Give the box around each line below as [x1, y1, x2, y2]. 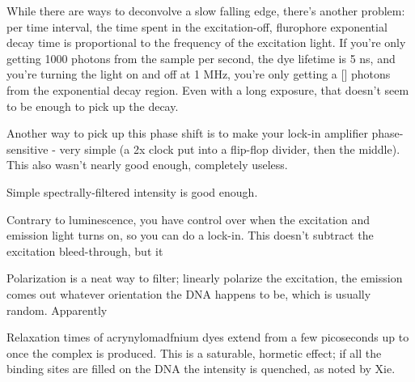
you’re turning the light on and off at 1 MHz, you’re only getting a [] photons [6, 66, 391, 83]
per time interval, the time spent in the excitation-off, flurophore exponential [6, 18, 387, 35]
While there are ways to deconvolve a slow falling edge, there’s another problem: [6, 2, 405, 19]
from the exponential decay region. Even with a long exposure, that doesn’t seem [6, 81, 409, 98]
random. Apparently [6, 301, 108, 318]
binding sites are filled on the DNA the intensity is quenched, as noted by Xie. [6, 360, 396, 377]
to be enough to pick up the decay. [6, 97, 179, 114]
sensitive [6, 140, 49, 157]
